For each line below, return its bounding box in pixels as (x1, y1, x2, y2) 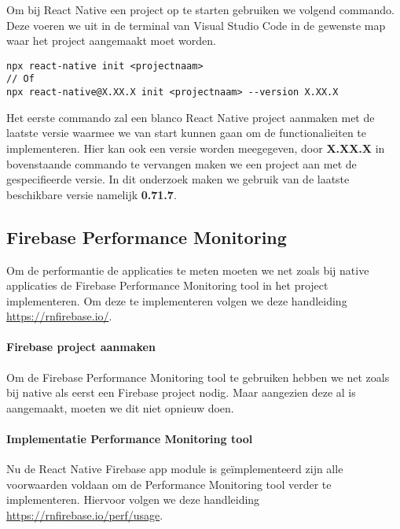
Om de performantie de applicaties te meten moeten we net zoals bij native (6, 261, 369, 278)
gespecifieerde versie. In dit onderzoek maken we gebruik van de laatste (6, 171, 350, 187)
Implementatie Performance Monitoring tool (6, 431, 253, 447)
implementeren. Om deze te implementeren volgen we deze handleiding (6, 292, 347, 309)
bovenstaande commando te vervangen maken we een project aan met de (6, 155, 357, 172)
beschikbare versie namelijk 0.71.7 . (6, 186, 177, 202)
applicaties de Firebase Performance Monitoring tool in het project (6, 277, 328, 294)
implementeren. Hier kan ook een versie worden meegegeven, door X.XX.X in (6, 139, 385, 156)
